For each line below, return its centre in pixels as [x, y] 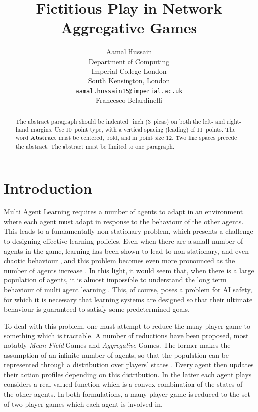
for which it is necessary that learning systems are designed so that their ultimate [128, 299]
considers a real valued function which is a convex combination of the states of [123, 384]
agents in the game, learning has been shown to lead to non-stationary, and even [127, 250]
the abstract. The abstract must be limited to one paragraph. [95, 146]
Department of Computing [129, 61]
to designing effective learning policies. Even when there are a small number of [124, 241]
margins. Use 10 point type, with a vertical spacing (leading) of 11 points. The [133, 129]
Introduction [48, 188]
